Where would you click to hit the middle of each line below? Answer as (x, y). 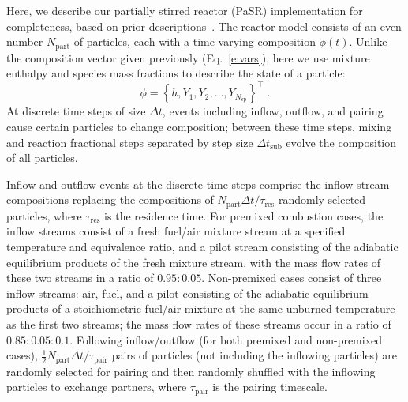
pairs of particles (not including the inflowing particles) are (254, 355)
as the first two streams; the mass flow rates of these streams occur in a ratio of (199, 323)
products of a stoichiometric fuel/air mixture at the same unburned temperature (201, 308)
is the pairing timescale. (270, 387)
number (25, 41)
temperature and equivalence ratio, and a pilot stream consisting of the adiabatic (202, 246)
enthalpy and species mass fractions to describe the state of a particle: (176, 73)
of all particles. (42, 158)
